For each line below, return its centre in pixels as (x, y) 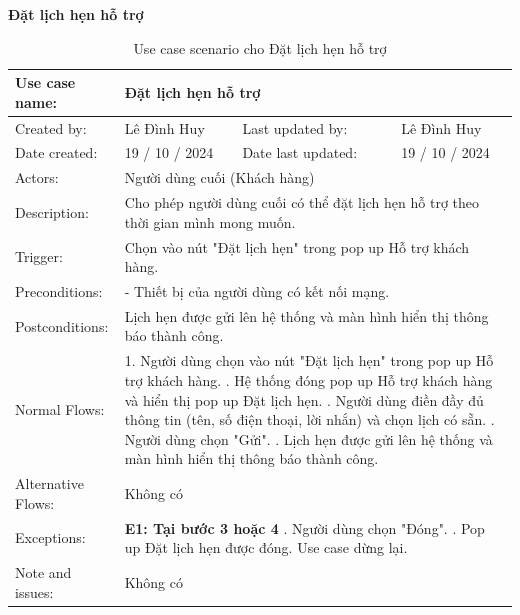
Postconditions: (62, 325)
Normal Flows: (60, 409)
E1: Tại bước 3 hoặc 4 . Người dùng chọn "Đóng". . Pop (304, 527)
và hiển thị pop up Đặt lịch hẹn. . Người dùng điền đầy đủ (304, 399)
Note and (43, 572)
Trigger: (39, 256)
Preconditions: (59, 291)
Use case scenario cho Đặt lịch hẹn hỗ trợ (260, 47)
